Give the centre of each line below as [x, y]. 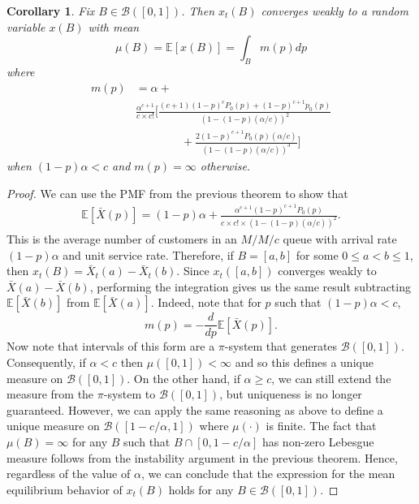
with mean [114, 26]
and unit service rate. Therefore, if [148, 254]
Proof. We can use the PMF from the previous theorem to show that [177, 193]
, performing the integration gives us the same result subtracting [250, 286]
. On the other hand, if [184, 378]
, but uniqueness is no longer [291, 394]
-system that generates [281, 346]
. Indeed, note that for [206, 302]
